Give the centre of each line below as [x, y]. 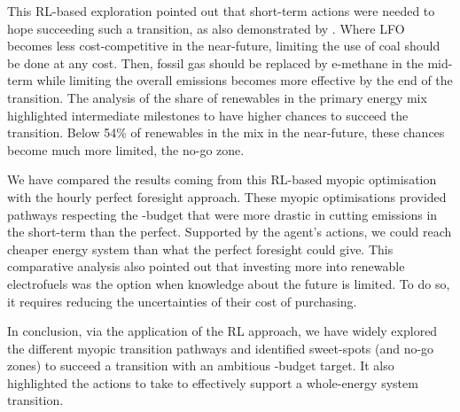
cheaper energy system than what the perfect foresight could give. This [200, 249]
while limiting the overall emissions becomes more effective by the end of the [245, 80]
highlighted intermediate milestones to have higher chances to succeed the [208, 115]
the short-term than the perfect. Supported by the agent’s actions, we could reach [230, 232]
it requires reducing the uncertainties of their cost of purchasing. [182, 301]
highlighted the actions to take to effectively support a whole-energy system [213, 382]
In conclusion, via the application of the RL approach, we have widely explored [222, 331]
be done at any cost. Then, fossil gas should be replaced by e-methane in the [215, 62]
